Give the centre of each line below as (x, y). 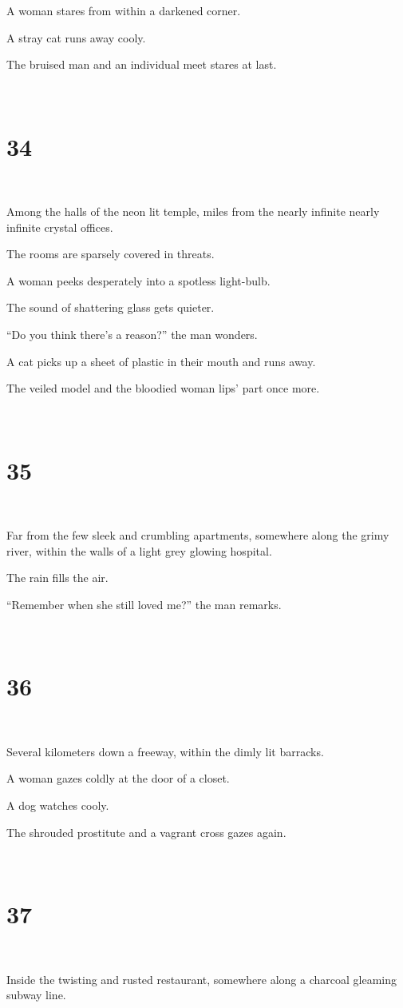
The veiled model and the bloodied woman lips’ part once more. (163, 388)
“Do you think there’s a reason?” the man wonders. (132, 335)
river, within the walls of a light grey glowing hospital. (139, 550)
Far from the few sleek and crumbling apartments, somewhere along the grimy (198, 535)
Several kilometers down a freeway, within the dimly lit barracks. (165, 751)
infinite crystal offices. (60, 227)
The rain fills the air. (57, 578)
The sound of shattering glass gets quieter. (111, 307)
